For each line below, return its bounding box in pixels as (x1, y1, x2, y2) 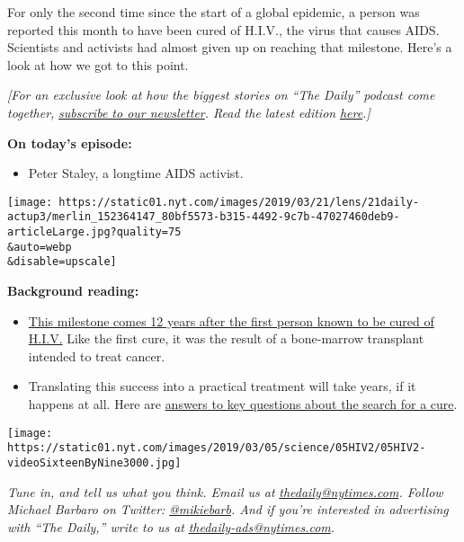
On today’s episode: (7, 133, 132, 152)
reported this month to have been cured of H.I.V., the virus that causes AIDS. (7, 20, 440, 39)
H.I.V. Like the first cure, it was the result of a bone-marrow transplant (28, 329, 424, 348)
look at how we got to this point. (7, 55, 189, 74)
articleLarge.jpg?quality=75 (7, 226, 182, 239)
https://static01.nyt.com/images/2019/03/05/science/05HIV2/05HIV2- (7, 441, 426, 455)
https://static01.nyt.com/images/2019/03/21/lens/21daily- (58, 195, 420, 209)
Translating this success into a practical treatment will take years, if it (28, 377, 416, 395)
